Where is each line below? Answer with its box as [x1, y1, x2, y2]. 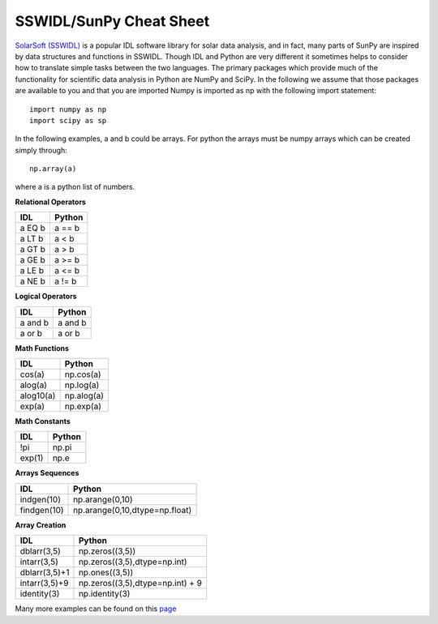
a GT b [19, 244, 46, 255]
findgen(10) [19, 504, 64, 515]
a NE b [19, 276, 46, 287]
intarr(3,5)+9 [19, 578, 69, 589]
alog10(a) [19, 390, 56, 401]
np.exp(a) [64, 401, 101, 412]
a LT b [19, 233, 44, 245]
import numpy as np [29, 105, 107, 113]
